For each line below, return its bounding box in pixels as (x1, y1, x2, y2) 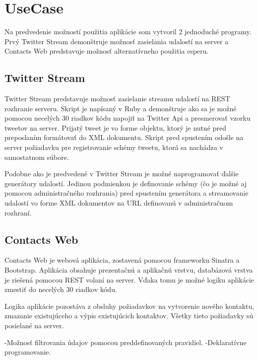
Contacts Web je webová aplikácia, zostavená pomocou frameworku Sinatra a (4, 255, 240, 265)
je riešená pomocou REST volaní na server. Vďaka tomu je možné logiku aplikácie (4, 274, 255, 285)
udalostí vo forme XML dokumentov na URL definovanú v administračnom (4, 198, 233, 208)
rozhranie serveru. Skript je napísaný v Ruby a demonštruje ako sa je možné (4, 103, 237, 113)
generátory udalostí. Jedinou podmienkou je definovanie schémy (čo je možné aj (4, 178, 247, 188)
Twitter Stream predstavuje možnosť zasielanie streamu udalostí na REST (4, 93, 230, 104)
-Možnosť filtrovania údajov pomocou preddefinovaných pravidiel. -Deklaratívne (4, 337, 247, 347)
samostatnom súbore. (4, 151, 69, 162)
